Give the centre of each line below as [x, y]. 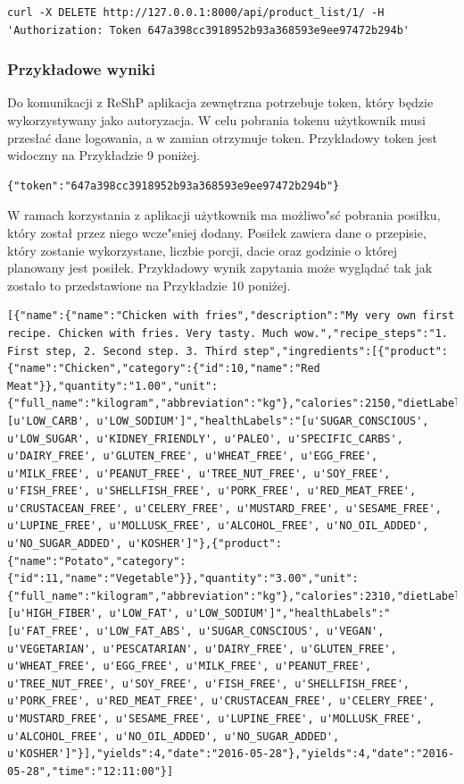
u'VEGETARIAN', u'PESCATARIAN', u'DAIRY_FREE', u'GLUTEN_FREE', [202, 649]
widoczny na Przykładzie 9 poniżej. [104, 155]
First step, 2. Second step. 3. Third [122, 351]
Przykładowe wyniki [81, 69]
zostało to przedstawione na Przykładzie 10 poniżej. [149, 285]
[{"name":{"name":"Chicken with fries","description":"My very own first [231, 316]
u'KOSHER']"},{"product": [205, 544]
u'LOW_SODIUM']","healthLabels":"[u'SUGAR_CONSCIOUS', [263, 421]
